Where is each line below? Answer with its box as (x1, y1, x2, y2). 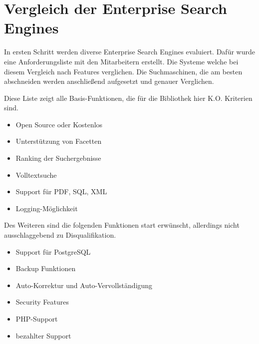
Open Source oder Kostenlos (15, 119, 103, 129)
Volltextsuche (15, 169, 57, 180)
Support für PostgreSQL (15, 246, 91, 257)
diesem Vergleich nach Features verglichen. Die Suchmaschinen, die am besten (4, 66, 243, 76)
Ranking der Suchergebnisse (15, 153, 101, 163)
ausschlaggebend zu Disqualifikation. (4, 230, 116, 240)
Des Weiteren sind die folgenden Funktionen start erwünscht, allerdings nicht (4, 220, 240, 230)
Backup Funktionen (15, 263, 76, 274)
